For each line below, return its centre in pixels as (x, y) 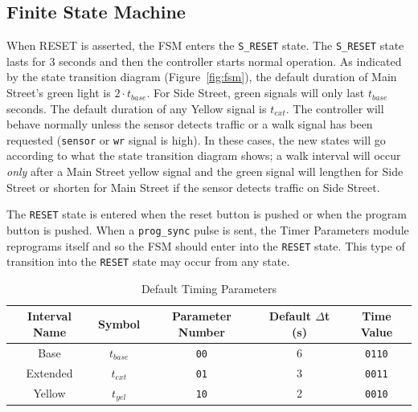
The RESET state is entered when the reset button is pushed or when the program (207, 214)
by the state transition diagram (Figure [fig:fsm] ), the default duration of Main (202, 77)
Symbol (119, 324)
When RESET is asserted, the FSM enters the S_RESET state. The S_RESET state (205, 45)
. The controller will (335, 108)
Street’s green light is (59, 93)
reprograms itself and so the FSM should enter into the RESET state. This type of (206, 245)
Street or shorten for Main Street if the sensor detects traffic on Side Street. (193, 187)
